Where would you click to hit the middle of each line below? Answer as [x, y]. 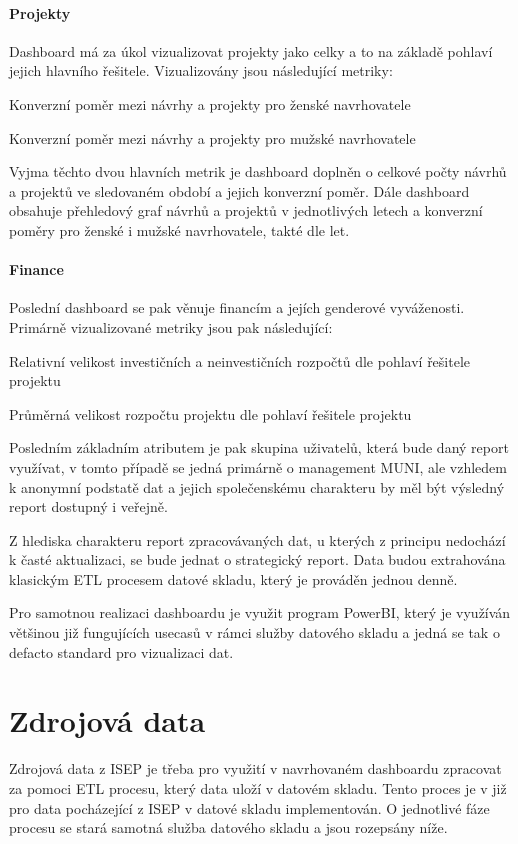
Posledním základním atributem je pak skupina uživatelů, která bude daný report [259, 447]
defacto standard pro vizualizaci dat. [121, 651]
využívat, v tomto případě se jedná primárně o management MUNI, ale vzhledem [258, 466]
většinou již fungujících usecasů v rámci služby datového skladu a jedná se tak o [254, 632]
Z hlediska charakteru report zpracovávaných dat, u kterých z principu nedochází [257, 539]
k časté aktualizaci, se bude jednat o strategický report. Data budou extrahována [257, 559]
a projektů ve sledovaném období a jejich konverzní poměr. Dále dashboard [239, 190]
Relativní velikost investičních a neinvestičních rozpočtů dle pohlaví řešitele [240, 360]
